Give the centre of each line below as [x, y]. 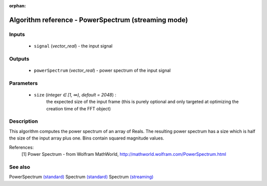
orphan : [18, 6]
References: [22, 147]
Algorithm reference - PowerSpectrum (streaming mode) [98, 20]
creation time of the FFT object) [79, 108]
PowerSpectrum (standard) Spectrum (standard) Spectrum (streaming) [81, 177]
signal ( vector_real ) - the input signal [73, 46]
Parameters [23, 83]
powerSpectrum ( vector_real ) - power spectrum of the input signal [102, 70]
